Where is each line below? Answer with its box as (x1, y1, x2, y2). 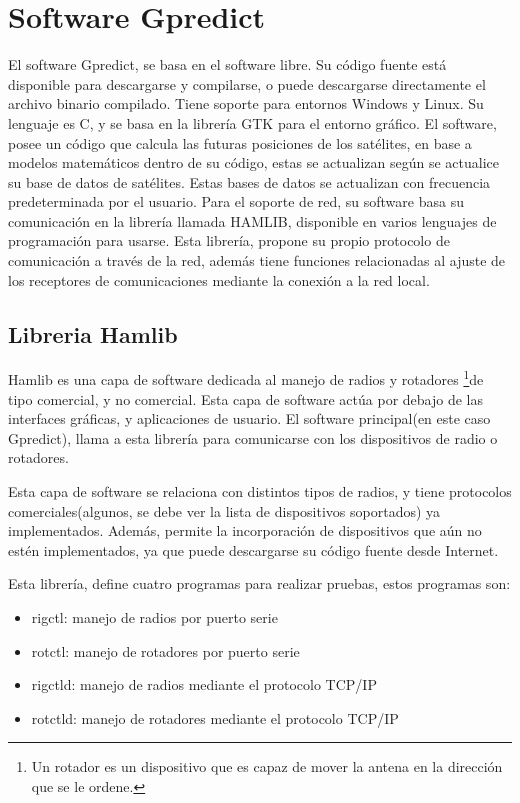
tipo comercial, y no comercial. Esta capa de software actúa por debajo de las (8, 388, 483, 409)
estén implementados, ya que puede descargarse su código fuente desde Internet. (8, 539, 499, 560)
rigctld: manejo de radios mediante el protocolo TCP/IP (31, 674, 377, 695)
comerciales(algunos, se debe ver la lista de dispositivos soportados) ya (8, 500, 441, 521)
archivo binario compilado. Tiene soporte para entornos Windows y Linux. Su (8, 93, 484, 114)
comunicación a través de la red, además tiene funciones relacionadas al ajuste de (8, 250, 506, 271)
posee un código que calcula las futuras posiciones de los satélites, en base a (8, 132, 472, 153)
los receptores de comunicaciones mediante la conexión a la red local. (8, 269, 430, 290)
